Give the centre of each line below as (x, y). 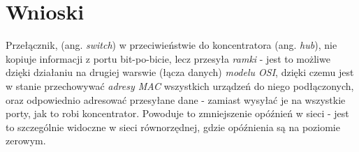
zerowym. (26, 140)
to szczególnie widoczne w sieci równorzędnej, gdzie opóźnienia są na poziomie (173, 127)
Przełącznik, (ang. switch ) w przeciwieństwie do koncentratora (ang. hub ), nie (171, 45)
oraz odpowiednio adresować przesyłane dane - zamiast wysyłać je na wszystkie (176, 99)
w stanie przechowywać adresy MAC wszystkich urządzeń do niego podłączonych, (180, 85)
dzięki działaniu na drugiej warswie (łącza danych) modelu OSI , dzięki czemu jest (180, 72)
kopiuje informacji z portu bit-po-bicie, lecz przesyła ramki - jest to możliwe (168, 58)
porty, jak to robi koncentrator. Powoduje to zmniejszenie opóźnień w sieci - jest (177, 113)
